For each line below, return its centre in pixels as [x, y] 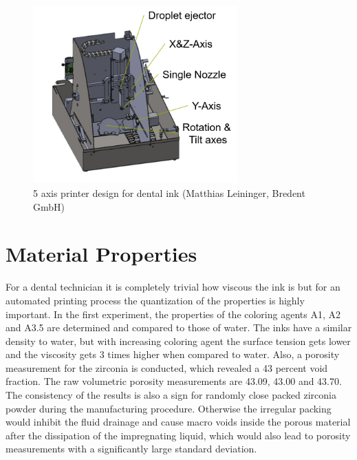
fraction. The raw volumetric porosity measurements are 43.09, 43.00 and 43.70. [174, 381]
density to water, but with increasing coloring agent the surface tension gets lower [178, 341]
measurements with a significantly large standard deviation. [131, 449]
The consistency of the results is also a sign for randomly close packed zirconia [171, 395]
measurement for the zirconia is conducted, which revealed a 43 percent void [167, 367]
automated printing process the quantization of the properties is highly [155, 300]
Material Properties [101, 254]
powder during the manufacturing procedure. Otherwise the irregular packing [169, 408]
